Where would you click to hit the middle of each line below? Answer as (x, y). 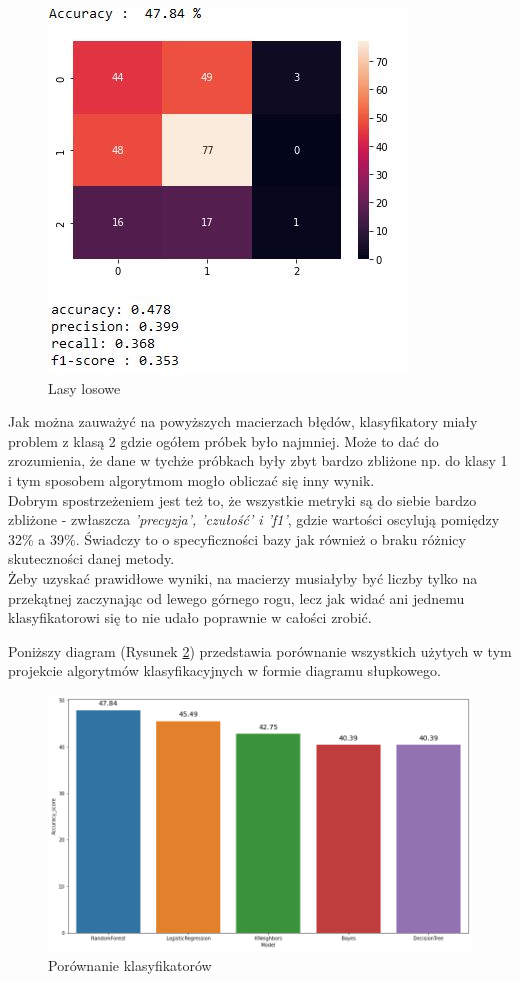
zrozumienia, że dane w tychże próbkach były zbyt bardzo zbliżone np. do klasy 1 (258, 460)
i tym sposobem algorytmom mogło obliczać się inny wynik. (191, 479)
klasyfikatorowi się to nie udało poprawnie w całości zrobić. (190, 617)
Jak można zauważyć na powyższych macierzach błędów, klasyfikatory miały (243, 421)
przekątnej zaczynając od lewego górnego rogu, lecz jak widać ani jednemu (236, 597)
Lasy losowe (84, 387)
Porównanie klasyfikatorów (130, 965)
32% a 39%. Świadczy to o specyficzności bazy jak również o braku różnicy (237, 538)
